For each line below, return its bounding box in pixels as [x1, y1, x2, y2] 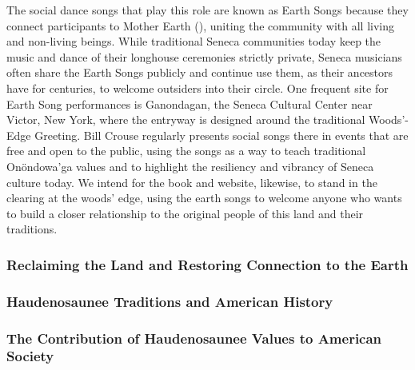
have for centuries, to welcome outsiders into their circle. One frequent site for [6, 79, 389, 96]
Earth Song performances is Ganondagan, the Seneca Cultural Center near [6, 95, 373, 112]
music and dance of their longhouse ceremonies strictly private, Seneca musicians [6, 48, 402, 65]
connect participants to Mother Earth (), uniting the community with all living [6, 17, 395, 34]
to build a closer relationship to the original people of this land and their [6, 205, 364, 221]
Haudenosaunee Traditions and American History [6, 291, 333, 311]
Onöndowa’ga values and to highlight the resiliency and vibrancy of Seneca [6, 157, 374, 174]
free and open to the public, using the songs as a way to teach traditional [6, 142, 366, 159]
